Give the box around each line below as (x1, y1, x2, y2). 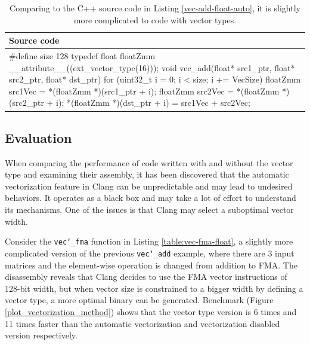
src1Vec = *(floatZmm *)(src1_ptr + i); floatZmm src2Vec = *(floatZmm (9, 84, 280, 97)
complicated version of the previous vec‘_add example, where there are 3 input (5, 246, 294, 259)
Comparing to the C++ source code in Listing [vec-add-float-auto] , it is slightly (10, 2, 300, 14)
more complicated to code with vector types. (73, 13, 237, 26)
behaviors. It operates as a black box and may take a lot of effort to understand (5, 191, 296, 204)
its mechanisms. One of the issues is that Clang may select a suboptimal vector (5, 203, 294, 216)
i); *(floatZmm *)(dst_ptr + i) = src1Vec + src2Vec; (56, 96, 250, 109)
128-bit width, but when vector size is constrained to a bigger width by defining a (5, 282, 303, 294)
